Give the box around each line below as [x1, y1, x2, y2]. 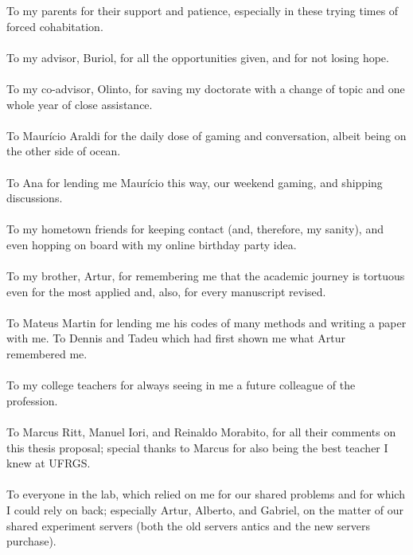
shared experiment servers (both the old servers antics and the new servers [6, 517, 371, 534]
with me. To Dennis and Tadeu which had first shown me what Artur [6, 330, 345, 346]
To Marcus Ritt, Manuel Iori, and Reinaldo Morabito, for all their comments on [6, 424, 396, 440]
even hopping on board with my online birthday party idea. [6, 236, 297, 252]
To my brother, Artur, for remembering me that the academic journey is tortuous [6, 268, 405, 284]
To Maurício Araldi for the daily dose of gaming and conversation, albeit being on [6, 127, 407, 143]
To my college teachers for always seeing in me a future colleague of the [6, 377, 356, 393]
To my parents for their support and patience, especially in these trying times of [6, 2, 399, 18]
